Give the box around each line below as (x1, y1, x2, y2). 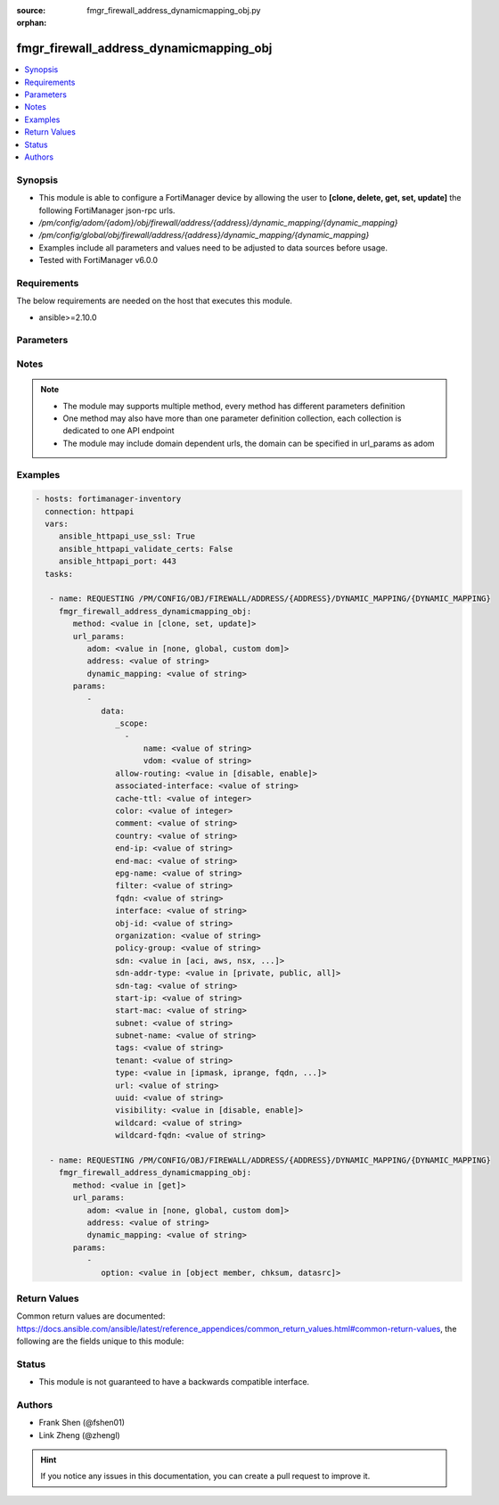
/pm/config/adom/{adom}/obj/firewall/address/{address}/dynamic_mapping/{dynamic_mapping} (38, 217, 398, 227)
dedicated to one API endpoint (62, 425, 175, 436)
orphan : (16, 18, 47, 29)
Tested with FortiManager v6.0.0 (38, 255, 159, 266)
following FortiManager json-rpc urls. (38, 205, 176, 216)
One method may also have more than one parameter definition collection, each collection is (62, 413, 402, 424)
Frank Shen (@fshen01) (38, 1418, 125, 1428)
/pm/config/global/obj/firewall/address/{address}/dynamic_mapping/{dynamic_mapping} (38, 230, 370, 241)
